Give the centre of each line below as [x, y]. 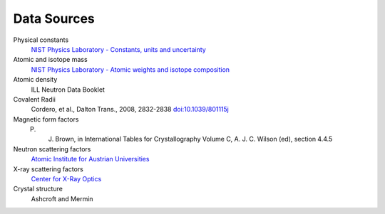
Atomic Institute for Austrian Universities [90, 159]
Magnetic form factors [46, 119]
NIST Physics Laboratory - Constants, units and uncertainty [118, 49]
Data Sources [54, 18]
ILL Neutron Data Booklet [68, 90]
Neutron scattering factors [52, 149]
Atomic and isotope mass [51, 60]
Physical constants [41, 40]
